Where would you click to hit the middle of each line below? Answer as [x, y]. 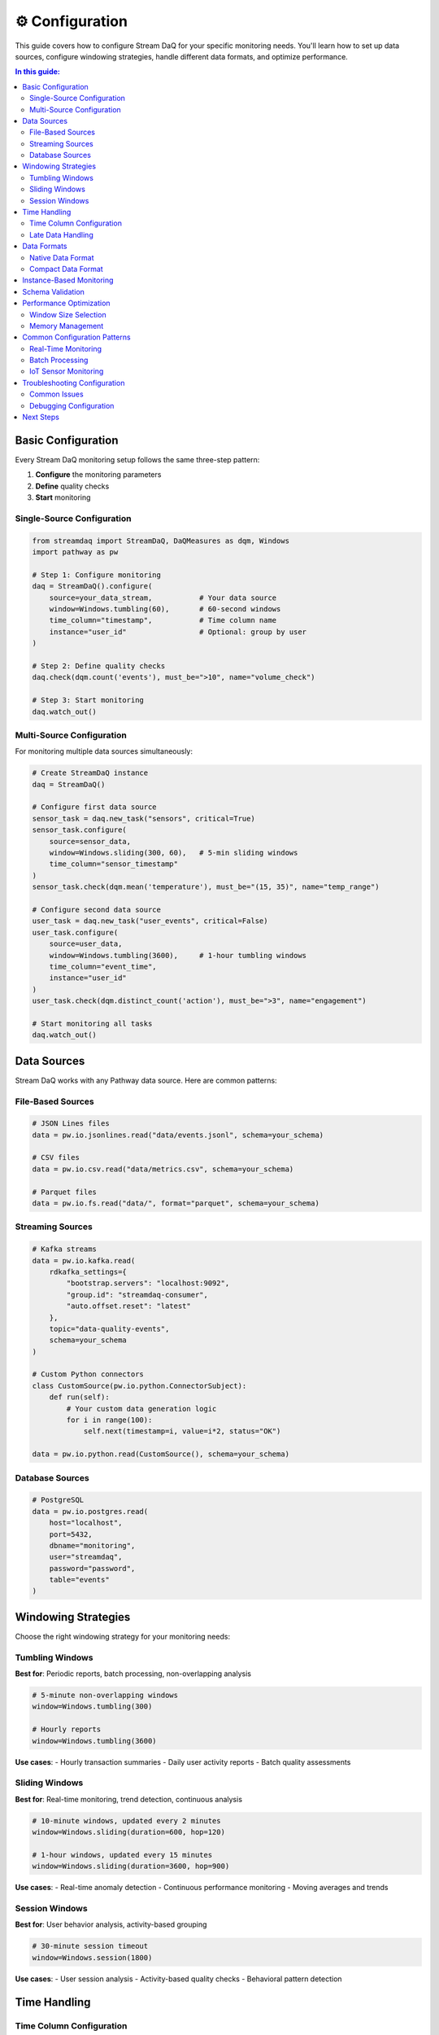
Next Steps [41, 417]
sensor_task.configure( [80, 830]
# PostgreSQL [58, 1500]
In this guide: [37, 72]
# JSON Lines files [71, 1124]
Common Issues [57, 394]
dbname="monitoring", [92, 1545]
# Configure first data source [95, 807]
